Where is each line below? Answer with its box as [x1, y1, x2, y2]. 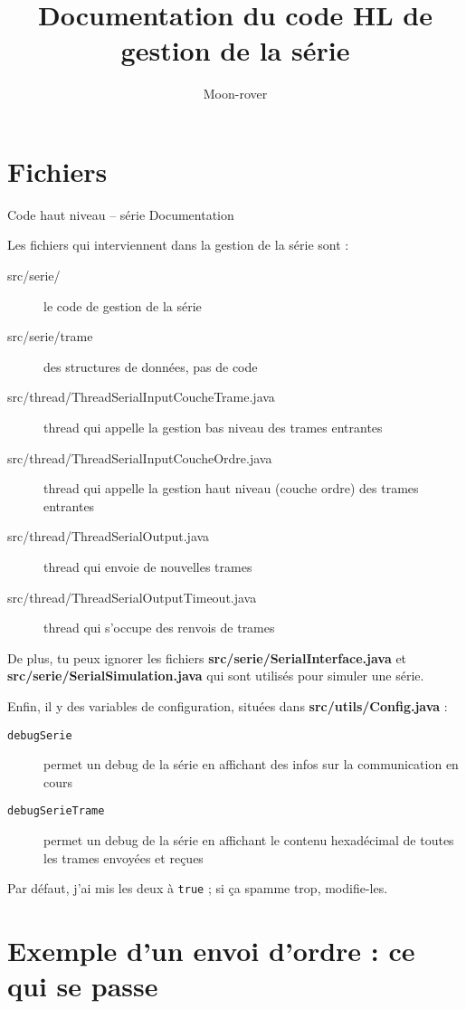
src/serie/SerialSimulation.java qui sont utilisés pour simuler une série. [7, 666, 424, 685]
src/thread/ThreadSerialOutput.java [7, 527, 210, 546]
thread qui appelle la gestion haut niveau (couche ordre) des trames [43, 479, 419, 498]
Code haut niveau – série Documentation [7, 205, 234, 224]
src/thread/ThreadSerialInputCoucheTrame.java [7, 387, 275, 406]
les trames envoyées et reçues [43, 848, 204, 867]
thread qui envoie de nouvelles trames [43, 557, 252, 576]
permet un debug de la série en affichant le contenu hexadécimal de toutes [43, 831, 454, 850]
